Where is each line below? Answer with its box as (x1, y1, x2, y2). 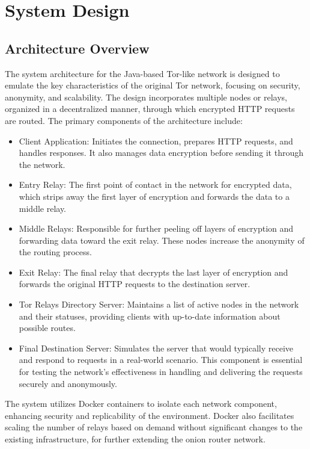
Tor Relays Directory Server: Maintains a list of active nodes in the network (19, 298, 299, 311)
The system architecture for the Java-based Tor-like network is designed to (5, 67, 280, 79)
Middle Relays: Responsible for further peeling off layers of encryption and (19, 222, 294, 235)
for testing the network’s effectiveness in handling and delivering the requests (19, 365, 303, 378)
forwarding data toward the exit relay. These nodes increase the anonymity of (19, 234, 305, 246)
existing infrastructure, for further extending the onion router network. (5, 433, 266, 445)
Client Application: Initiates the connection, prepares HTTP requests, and (19, 134, 293, 147)
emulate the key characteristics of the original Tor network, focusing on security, (5, 79, 300, 91)
